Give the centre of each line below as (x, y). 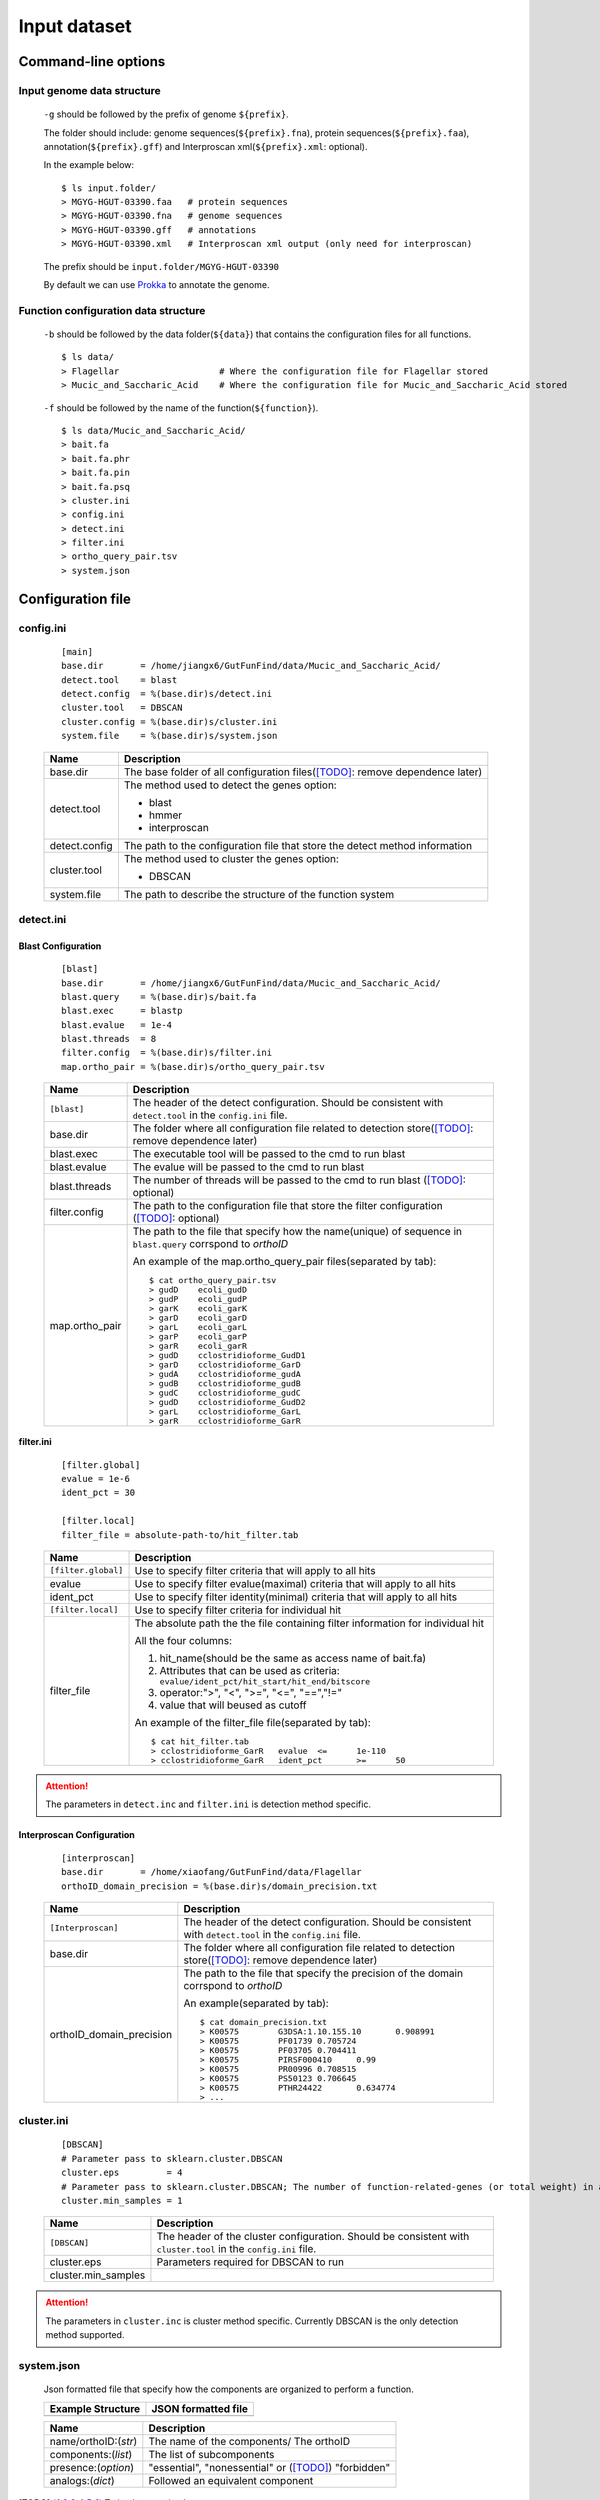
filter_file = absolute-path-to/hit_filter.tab (180, 1534)
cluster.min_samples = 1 (122, 2201)
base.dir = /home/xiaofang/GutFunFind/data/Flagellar (211, 1872)
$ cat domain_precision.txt (263, 2021)
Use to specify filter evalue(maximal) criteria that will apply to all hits (295, 1583)
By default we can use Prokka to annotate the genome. (156, 285)
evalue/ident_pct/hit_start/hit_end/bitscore (265, 1681)
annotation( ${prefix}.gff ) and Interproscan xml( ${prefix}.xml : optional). (206, 146)
